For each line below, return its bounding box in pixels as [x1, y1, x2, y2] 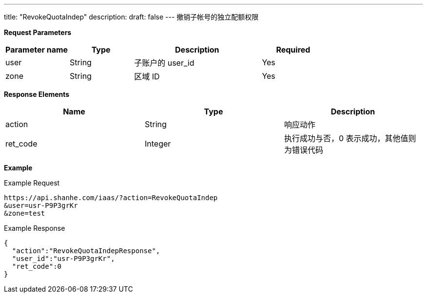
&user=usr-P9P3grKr [4, 202, 78, 209]
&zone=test [4, 209, 45, 217]
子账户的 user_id [134, 58, 194, 68]
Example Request [4, 179, 60, 187]
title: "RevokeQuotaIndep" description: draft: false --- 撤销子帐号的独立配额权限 [4, 13, 259, 21]
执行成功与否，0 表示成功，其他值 [284, 133, 408, 143]
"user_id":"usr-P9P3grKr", [12, 255, 115, 262]
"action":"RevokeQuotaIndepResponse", [12, 247, 160, 255]
